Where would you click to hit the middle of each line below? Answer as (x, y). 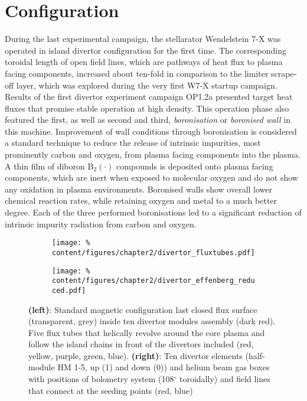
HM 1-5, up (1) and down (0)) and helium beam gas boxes (164, 367)
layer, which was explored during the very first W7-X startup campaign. (147, 85)
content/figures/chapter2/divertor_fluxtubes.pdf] (153, 252)
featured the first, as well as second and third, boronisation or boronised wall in (148, 120)
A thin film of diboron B (49, 166)
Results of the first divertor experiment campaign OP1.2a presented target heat (149, 97)
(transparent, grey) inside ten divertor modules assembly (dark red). (152, 321)
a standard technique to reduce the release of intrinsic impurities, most (133, 143)
